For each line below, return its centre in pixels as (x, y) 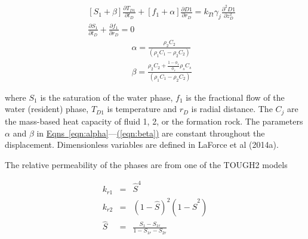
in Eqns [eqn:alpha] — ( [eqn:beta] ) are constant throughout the (151, 133)
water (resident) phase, (47, 109)
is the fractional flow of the (235, 97)
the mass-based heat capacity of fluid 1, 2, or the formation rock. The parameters (154, 121)
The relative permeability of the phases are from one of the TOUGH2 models (146, 164)
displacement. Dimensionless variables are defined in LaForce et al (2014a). (142, 145)
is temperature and (142, 109)
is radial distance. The (232, 109)
